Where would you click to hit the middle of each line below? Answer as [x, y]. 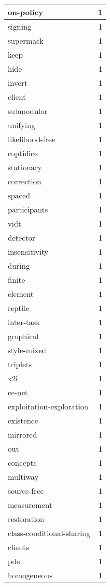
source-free [26, 491]
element [21, 294]
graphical [23, 336]
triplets [20, 364]
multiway [23, 477]
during [19, 266]
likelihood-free [32, 139]
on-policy [26, 12]
